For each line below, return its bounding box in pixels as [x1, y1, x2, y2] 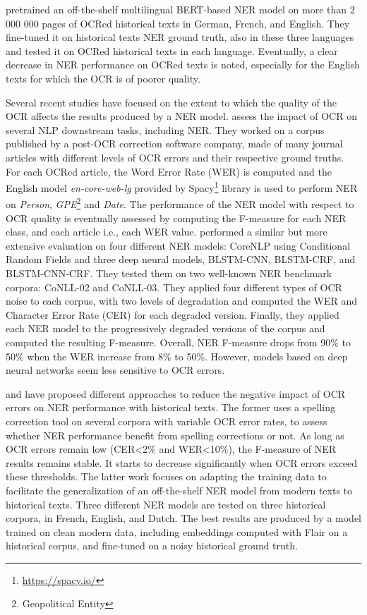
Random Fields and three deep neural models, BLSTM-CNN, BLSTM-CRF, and [6, 252, 356, 267]
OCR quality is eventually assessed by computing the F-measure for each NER [6, 210, 347, 225]
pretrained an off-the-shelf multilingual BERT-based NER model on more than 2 [6, 2, 355, 16]
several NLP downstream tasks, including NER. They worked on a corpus [6, 122, 325, 137]
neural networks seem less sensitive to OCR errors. [6, 363, 225, 377]
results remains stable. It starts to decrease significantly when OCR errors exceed [6, 455, 358, 470]
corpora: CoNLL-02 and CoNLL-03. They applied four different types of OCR [6, 279, 342, 294]
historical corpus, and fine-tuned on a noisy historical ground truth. [6, 538, 298, 553]
